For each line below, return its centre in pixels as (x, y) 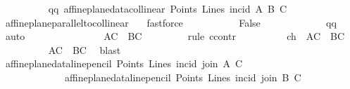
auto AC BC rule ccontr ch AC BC (175, 36)
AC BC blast (85, 49)
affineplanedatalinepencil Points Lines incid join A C (124, 63)
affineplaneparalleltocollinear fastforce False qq (171, 22)
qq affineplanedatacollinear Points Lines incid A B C (168, 8)
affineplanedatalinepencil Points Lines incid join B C (183, 77)
